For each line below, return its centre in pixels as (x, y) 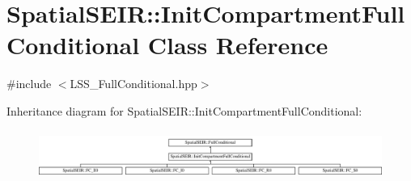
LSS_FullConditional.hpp (133, 84)
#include (29, 84)
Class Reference (238, 45)
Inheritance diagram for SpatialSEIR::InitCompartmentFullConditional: (184, 110)
